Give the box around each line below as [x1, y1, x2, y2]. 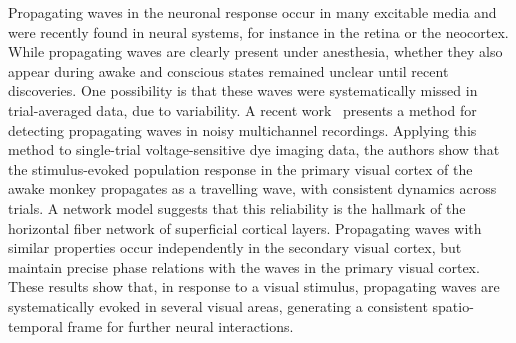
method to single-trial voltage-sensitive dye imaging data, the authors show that [8, 139, 500, 160]
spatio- [432, 295, 474, 316]
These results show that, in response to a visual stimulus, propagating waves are [8, 276, 500, 297]
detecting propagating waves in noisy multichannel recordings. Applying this [8, 119, 477, 140]
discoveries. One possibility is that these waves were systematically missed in [8, 80, 478, 101]
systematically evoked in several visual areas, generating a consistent [8, 295, 428, 316]
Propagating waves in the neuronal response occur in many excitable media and [8, 2, 497, 22]
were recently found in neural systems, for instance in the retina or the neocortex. [8, 21, 509, 42]
